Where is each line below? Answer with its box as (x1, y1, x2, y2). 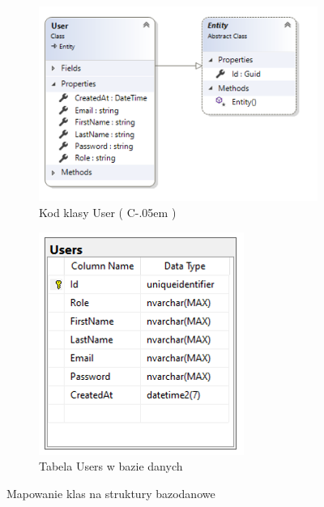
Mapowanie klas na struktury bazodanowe (6, 484, 215, 501)
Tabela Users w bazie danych (39, 458, 183, 475)
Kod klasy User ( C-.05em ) (39, 204, 177, 221)
